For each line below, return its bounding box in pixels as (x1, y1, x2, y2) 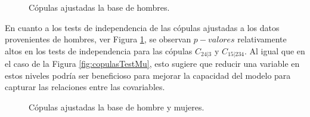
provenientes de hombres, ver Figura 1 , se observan (5, 33, 191, 45)
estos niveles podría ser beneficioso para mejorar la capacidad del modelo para (5, 69, 291, 81)
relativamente (237, 33, 287, 45)
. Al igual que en (244, 44, 305, 57)
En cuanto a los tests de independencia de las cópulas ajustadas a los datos (5, 21, 280, 33)
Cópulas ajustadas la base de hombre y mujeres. (29, 101, 204, 113)
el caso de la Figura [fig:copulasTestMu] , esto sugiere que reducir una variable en (5, 57, 300, 70)
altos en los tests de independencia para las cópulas (5, 44, 193, 57)
